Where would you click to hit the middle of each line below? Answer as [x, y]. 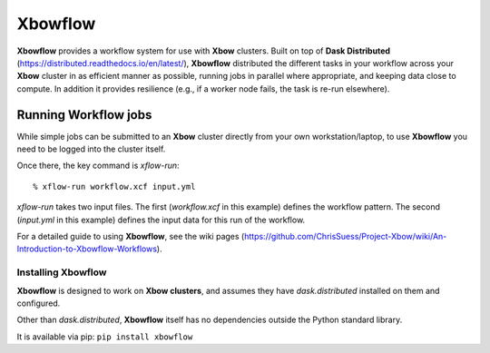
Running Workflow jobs [84, 115]
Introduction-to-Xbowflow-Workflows [87, 249]
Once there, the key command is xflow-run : [98, 166]
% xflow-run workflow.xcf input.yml [114, 186]
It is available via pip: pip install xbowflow [105, 337]
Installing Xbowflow [62, 272]
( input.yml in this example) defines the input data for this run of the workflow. [161, 220]
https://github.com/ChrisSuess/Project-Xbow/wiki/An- [345, 236]
